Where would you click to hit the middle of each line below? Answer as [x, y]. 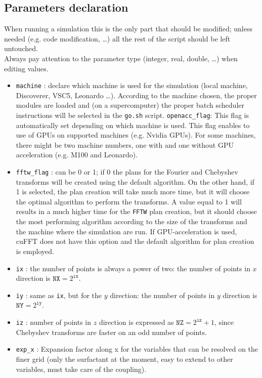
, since [224, 322]
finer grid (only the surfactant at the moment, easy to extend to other [124, 359]
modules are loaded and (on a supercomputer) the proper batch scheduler [130, 105]
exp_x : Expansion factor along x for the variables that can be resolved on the [137, 349]
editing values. [26, 68]
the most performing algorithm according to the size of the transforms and [132, 221]
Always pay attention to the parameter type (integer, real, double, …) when [121, 58]
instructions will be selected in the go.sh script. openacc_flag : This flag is [132, 115]
